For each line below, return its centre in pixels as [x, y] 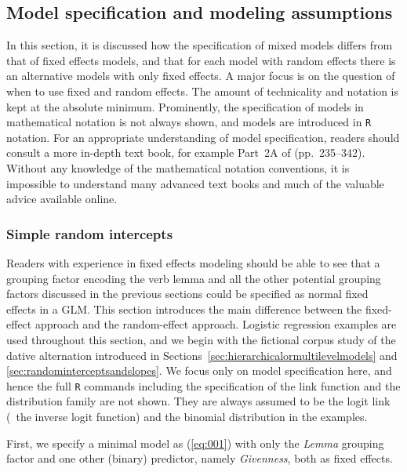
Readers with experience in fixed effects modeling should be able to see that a [193, 263]
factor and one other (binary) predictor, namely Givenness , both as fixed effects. [200, 458]
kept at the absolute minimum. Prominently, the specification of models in [185, 106]
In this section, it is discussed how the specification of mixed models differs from [200, 45]
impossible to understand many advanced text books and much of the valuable [195, 183]
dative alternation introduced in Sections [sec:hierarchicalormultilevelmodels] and [202, 355]
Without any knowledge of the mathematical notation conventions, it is [178, 168]
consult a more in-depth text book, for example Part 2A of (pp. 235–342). [186, 152]
